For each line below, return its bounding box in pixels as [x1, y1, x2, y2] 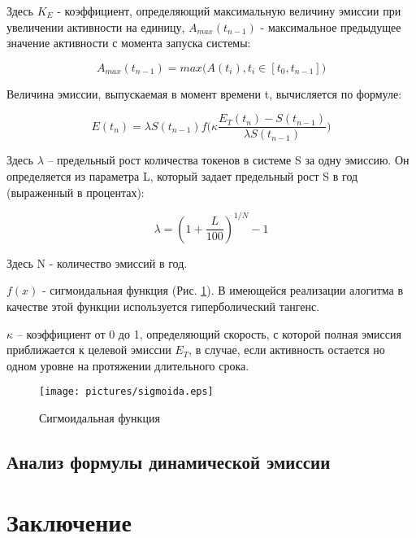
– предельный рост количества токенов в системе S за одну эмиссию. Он [47, 151, 409, 168]
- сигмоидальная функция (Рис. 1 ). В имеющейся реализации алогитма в [42, 282, 404, 299]
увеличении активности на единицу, [6, 18, 185, 35]
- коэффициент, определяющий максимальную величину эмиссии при [57, 2, 401, 19]
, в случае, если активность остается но [188, 341, 385, 358]
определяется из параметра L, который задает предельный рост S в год [6, 168, 358, 185]
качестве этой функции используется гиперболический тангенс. [6, 297, 320, 314]
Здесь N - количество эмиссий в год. [6, 254, 188, 271]
